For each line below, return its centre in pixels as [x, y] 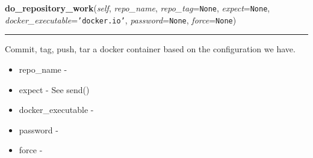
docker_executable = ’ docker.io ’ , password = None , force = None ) [121, 20]
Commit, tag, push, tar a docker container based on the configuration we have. [150, 49]
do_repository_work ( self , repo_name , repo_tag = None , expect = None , [138, 8]
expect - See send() [54, 89]
